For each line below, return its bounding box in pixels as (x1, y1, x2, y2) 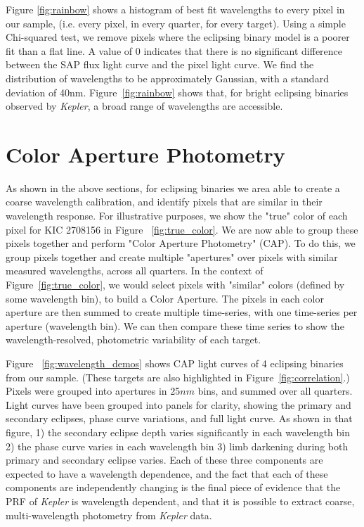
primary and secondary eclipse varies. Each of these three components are (6, 452, 323, 467)
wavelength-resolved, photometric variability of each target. (6, 332, 261, 347)
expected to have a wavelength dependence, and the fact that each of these (6, 466, 328, 481)
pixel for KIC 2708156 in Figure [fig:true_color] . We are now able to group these (6, 222, 358, 236)
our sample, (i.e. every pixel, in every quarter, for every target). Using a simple (6, 15, 346, 30)
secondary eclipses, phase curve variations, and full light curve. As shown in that (6, 411, 353, 426)
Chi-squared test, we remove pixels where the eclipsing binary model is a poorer (6, 30, 350, 44)
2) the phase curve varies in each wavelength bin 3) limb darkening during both (6, 438, 349, 453)
